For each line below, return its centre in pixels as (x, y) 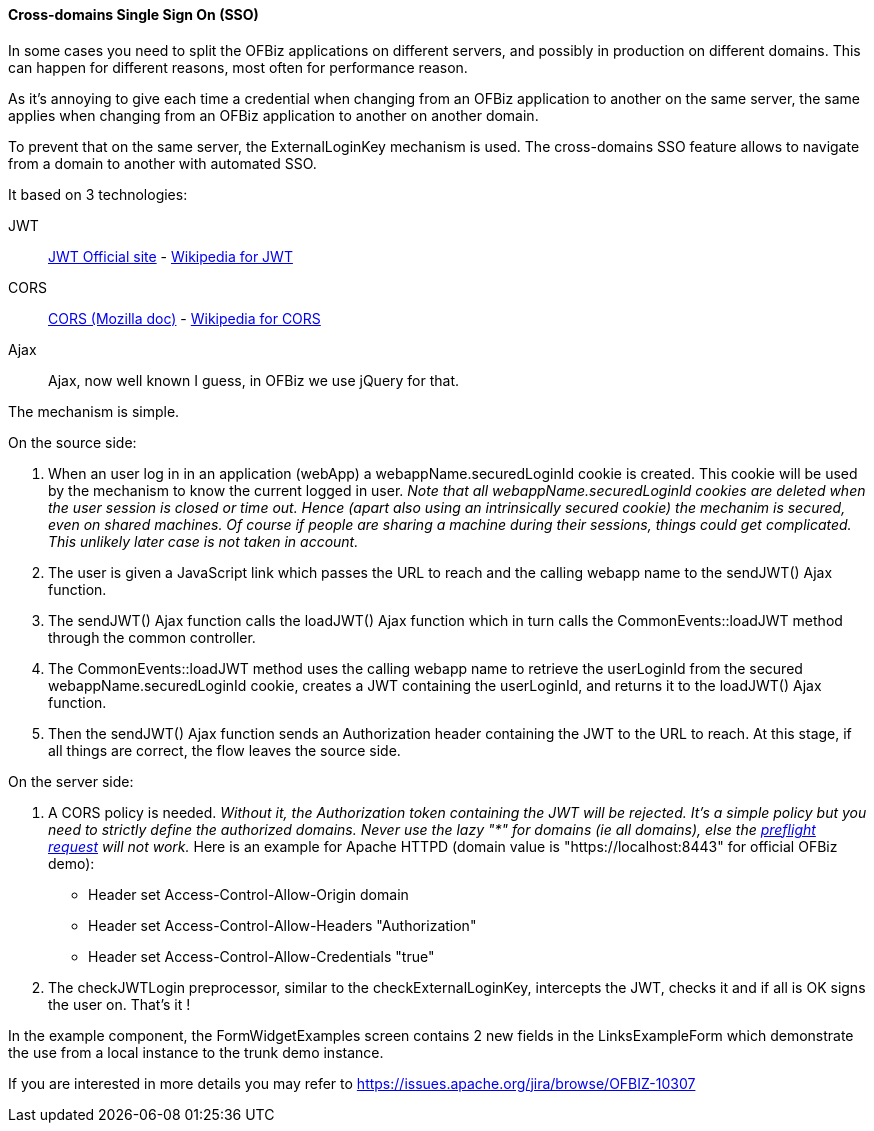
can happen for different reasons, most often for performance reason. (238, 67)
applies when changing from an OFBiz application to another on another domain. (273, 115)
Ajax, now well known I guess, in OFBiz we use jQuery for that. (254, 380)
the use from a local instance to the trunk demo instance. (196, 1052)
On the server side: (71, 781)
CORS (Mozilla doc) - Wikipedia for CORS (184, 318)
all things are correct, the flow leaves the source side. (224, 750)
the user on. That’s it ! (119, 1004)
